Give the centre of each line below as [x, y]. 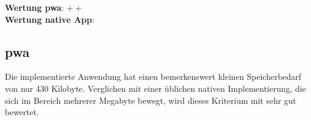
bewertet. [22, 112]
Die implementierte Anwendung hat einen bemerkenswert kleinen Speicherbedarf [153, 76]
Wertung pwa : [35, 7]
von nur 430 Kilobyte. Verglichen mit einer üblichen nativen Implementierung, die [155, 88]
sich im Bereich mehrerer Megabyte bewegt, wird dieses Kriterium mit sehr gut [151, 100]
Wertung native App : [50, 19]
